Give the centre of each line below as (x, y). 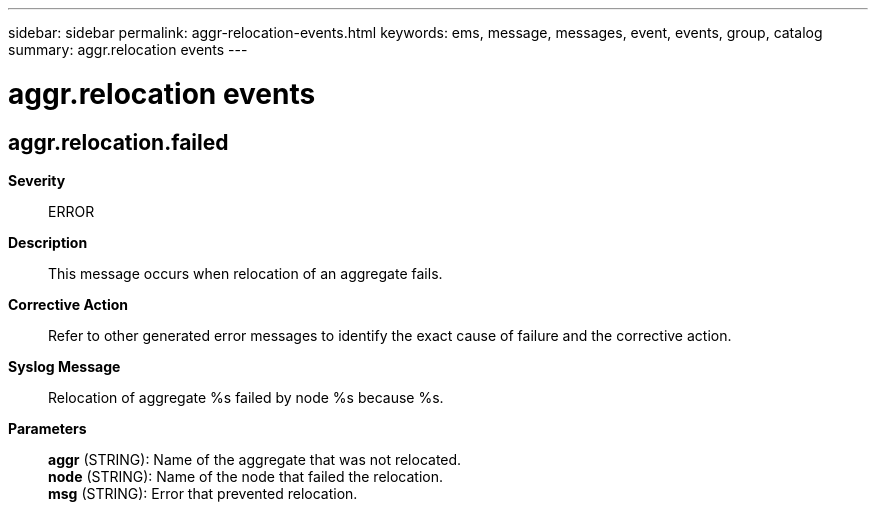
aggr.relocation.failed (118, 142)
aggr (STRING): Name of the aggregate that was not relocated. (255, 459)
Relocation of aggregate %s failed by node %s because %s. (246, 397)
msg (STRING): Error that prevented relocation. (203, 493)
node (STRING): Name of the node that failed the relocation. (246, 476)
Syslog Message (64, 366)
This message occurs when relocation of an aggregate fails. (245, 273)
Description (48, 242)
